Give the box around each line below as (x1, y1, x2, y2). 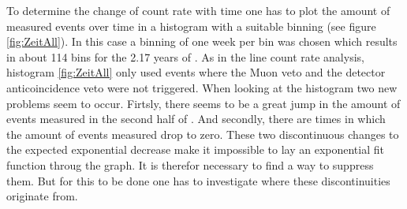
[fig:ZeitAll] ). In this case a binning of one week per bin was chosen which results (6, 33, 398, 50)
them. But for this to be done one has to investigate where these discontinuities (6, 172, 390, 188)
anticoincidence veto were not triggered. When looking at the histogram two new (6, 79, 398, 95)
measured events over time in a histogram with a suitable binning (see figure (6, 17, 376, 34)
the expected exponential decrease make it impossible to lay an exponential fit (6, 141, 384, 158)
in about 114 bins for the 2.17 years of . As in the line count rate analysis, (6, 48, 364, 65)
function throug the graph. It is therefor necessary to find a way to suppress (6, 156, 374, 173)
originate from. (6, 188, 78, 204)
